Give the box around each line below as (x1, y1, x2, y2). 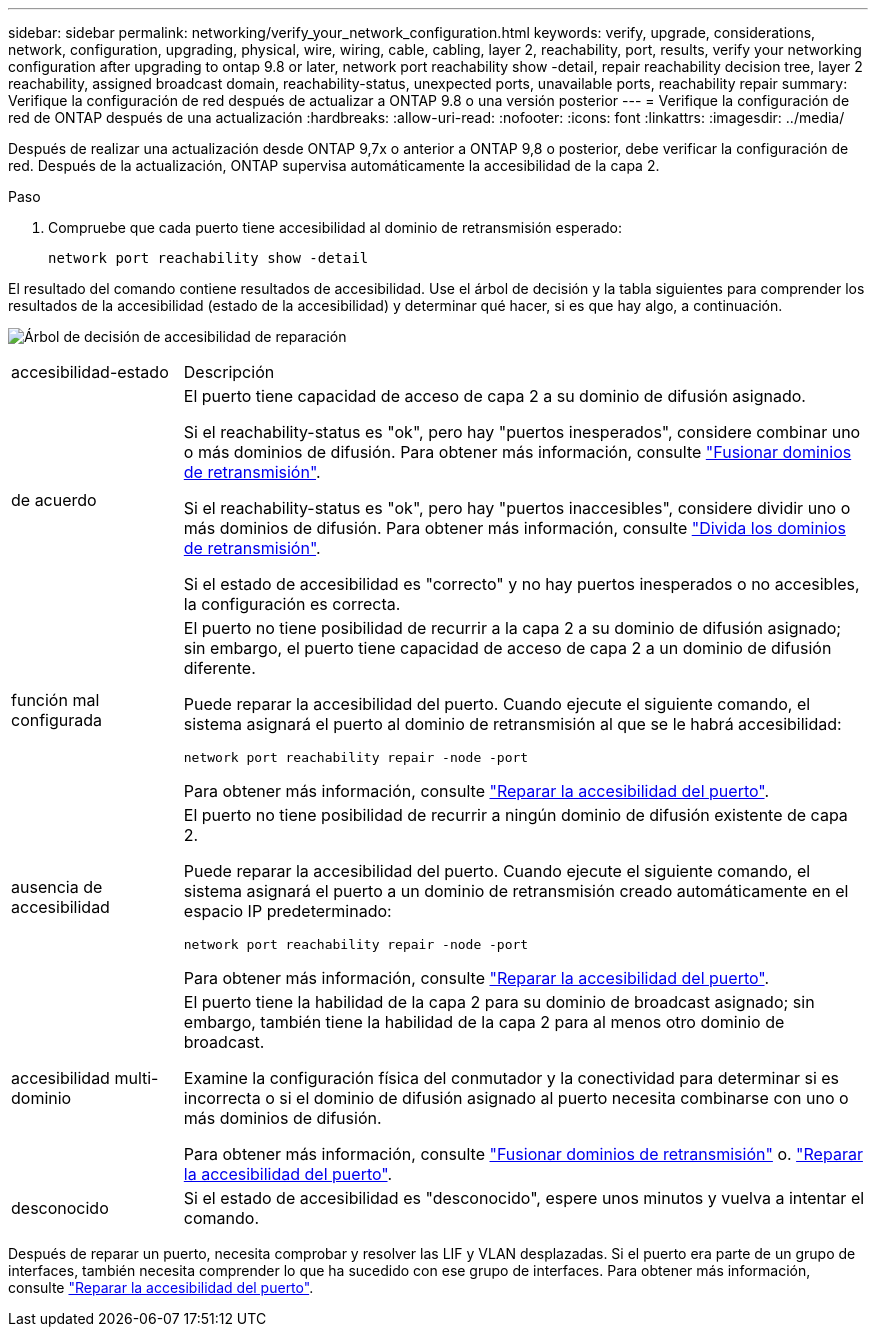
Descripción (183, 362, 275, 382)
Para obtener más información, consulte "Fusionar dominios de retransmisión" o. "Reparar (183, 1144, 863, 1164)
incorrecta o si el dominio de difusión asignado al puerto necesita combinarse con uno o (183, 1088, 849, 1108)
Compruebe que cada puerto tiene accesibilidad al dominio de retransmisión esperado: (48, 219, 622, 236)
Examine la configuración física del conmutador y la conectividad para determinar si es (183, 1068, 840, 1088)
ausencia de (11, 876, 103, 897)
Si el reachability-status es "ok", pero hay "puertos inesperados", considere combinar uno (183, 422, 861, 442)
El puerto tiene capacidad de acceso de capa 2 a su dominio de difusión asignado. (183, 386, 806, 406)
